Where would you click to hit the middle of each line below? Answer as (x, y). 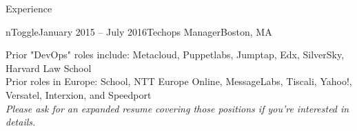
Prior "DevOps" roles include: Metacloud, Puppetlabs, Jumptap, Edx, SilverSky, (175, 55)
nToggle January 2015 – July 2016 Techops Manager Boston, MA (139, 31)
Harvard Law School (49, 68)
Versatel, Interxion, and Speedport (79, 94)
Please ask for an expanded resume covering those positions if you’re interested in (177, 108)
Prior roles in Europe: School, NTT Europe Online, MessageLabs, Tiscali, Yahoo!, (179, 81)
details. (21, 122)
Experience (29, 8)
